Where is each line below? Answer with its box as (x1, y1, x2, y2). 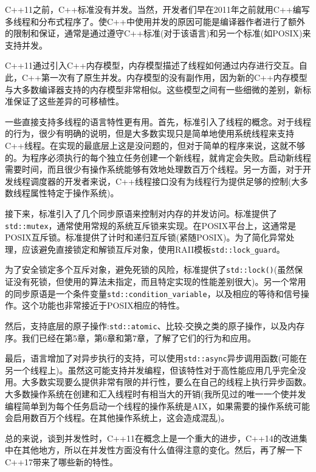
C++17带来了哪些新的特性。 (5, 455, 118, 468)
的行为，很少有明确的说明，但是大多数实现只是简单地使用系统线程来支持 (5, 127, 294, 140)
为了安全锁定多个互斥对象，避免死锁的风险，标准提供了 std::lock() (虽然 (5, 263, 295, 276)
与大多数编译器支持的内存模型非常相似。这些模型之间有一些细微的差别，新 (5, 83, 303, 95)
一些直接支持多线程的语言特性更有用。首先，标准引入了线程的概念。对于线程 (5, 115, 311, 128)
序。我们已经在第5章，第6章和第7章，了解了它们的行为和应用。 (5, 331, 256, 344)
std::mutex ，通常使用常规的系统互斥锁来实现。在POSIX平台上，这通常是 (5, 219, 297, 231)
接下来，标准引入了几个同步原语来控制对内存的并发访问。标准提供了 (5, 207, 277, 219)
